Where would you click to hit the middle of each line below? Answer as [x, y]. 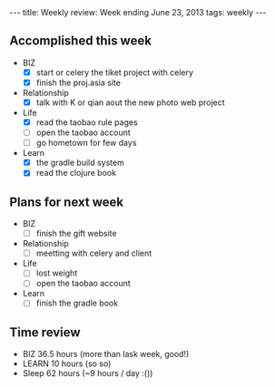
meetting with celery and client [94, 253]
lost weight [57, 273]
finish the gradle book [77, 303]
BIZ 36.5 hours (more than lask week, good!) [106, 354]
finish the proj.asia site [78, 82]
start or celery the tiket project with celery [114, 72]
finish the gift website [76, 234]
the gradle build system [80, 163]
